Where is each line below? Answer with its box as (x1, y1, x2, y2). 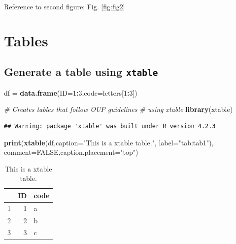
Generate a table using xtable (4, 64, 158, 79)
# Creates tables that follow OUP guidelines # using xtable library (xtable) (4, 104, 233, 114)
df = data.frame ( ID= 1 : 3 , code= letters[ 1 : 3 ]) (4, 87, 137, 98)
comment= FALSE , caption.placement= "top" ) (4, 147, 138, 157)
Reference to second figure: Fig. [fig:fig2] (4, 1, 125, 11)
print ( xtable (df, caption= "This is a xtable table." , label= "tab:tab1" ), (4, 137, 214, 147)
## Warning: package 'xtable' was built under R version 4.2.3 (4, 122, 216, 130)
